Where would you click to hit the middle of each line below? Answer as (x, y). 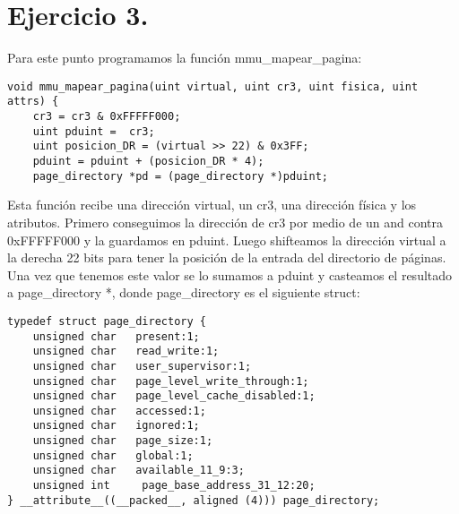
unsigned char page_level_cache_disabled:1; (174, 396)
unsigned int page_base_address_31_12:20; (174, 486)
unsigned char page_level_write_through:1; (171, 381)
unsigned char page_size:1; (123, 441)
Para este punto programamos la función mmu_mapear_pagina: (185, 58)
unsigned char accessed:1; (119, 411)
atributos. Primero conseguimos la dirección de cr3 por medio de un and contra (225, 222)
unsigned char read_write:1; (126, 351)
